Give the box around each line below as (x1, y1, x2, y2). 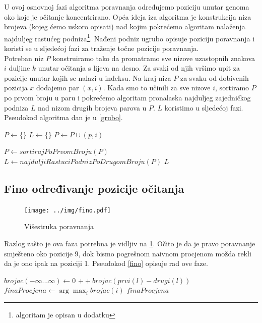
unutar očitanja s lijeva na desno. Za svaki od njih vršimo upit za (38, 63, 240, 73)
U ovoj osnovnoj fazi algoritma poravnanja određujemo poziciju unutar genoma (4, 2, 249, 12)
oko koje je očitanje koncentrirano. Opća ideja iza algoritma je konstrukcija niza (4, 11, 251, 22)
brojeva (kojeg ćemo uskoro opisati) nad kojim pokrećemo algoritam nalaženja (4, 21, 245, 32)
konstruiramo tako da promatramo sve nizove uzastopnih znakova (52, 52, 255, 63)
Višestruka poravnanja (24, 221, 94, 232)
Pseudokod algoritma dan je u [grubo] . (4, 112, 123, 123)
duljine (9, 63, 30, 73)
